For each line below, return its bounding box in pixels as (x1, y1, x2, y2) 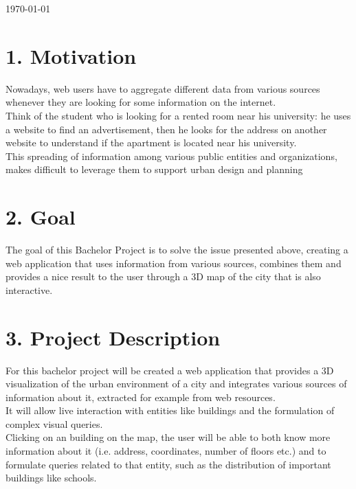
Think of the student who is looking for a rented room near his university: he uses (5, 108, 351, 122)
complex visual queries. (5, 416, 103, 431)
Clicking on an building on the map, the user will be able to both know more (5, 430, 331, 444)
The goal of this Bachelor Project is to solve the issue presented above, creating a (5, 242, 348, 256)
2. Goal (5, 203, 76, 231)
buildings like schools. (5, 470, 97, 485)
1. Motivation (5, 41, 137, 69)
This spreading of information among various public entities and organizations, (5, 148, 337, 163)
